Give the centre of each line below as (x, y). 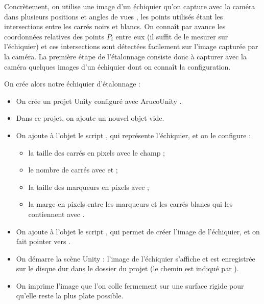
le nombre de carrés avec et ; (73, 170)
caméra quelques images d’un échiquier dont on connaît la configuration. (117, 66)
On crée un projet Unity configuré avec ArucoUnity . (99, 101)
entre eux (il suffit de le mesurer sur (172, 36)
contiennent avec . (56, 214)
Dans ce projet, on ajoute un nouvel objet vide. (90, 118)
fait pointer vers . (43, 241)
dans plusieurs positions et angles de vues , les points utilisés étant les (114, 16)
